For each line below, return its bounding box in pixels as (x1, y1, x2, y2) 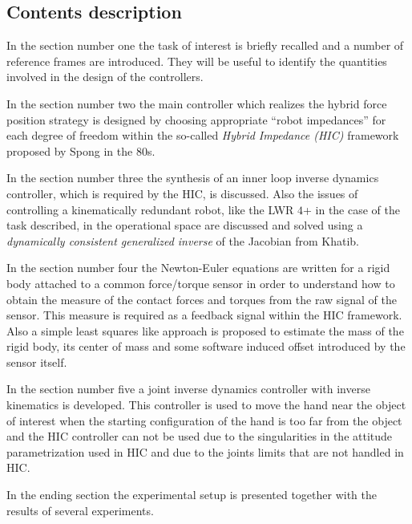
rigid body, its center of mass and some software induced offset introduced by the (6, 338, 406, 355)
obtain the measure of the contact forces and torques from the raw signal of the (6, 290, 397, 307)
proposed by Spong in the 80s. (6, 142, 156, 159)
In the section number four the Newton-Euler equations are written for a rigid (6, 259, 390, 276)
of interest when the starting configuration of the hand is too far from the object (6, 412, 402, 429)
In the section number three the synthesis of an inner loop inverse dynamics (6, 169, 379, 186)
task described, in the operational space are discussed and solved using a (6, 217, 363, 234)
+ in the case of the (303, 201, 401, 217)
